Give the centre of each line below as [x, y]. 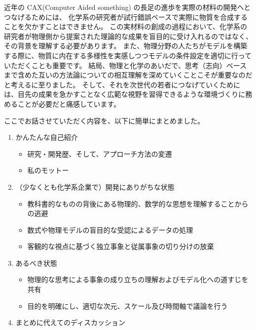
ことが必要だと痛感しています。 [69, 103]
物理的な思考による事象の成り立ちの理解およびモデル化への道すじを [138, 279]
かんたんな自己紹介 [47, 137]
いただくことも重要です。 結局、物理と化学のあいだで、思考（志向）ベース [125, 65]
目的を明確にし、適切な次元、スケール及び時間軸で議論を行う [128, 306]
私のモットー [48, 170]
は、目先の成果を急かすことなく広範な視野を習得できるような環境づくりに [125, 94]
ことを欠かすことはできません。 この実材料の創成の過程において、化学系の [126, 26]
